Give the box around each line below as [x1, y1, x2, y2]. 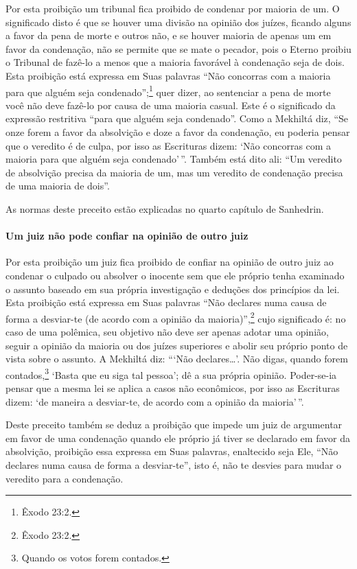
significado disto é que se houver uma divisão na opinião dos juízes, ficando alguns [5, 14, 352, 29]
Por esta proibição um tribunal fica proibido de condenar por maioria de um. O [5, 1, 340, 15]
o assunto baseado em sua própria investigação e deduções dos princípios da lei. [5, 281, 340, 296]
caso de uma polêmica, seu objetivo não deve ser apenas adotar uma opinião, [5, 324, 329, 338]
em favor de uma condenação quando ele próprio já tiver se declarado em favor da [5, 430, 350, 445]
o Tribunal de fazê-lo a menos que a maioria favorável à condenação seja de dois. [5, 55, 345, 69]
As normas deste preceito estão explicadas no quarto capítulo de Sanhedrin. [5, 201, 324, 216]
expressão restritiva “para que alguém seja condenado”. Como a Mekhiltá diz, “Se [5, 111, 348, 126]
